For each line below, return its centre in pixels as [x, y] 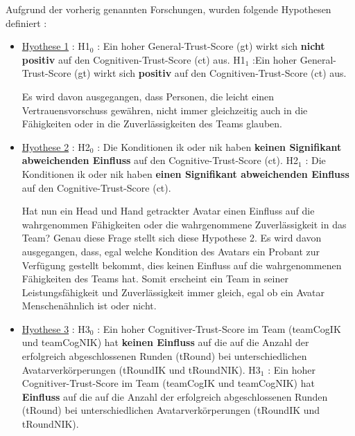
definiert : [26, 22]
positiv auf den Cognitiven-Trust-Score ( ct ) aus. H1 [133, 59]
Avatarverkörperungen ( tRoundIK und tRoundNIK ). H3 [141, 369]
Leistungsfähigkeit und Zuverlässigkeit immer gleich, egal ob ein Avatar [173, 292]
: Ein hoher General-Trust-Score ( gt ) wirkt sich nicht [211, 46]
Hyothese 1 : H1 [56, 46]
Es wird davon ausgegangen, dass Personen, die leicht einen [148, 96]
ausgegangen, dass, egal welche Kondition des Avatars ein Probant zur [171, 251]
